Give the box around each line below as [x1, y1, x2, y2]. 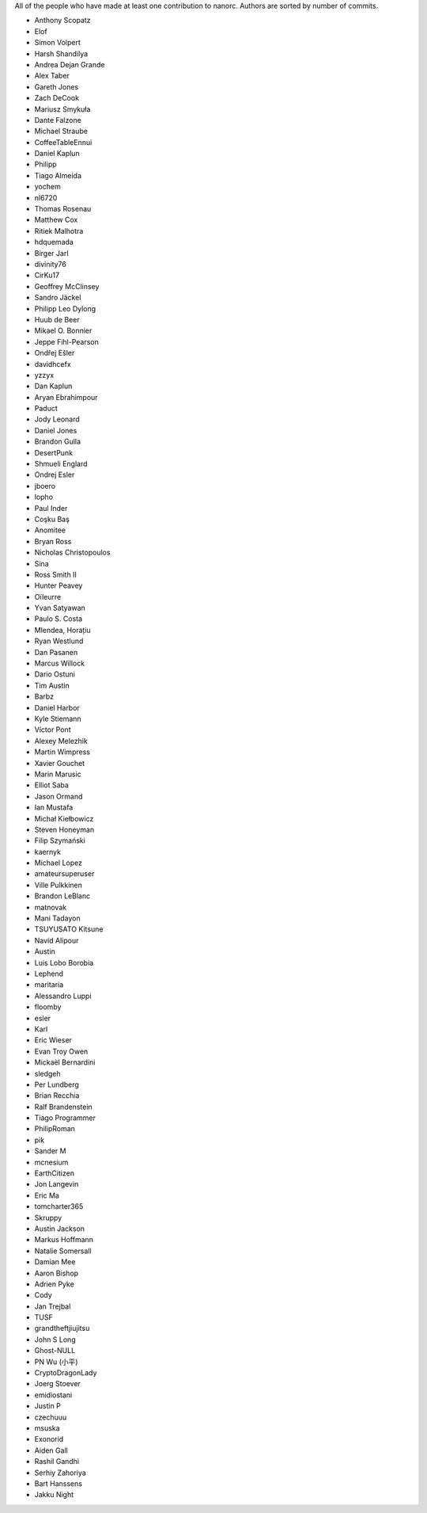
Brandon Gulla [34, 436, 81, 447]
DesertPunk [34, 448, 74, 457]
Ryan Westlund [34, 636, 84, 646]
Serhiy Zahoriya [34, 1468, 86, 1477]
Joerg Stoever [34, 1379, 81, 1389]
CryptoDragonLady [34, 1368, 97, 1378]
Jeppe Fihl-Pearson [34, 337, 99, 346]
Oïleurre [34, 592, 62, 601]
